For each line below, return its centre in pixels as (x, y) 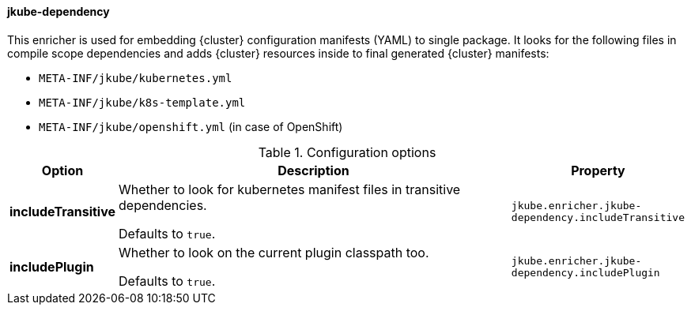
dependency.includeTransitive (598, 217)
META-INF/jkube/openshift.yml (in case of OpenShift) (191, 126)
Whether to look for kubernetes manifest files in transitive (290, 189)
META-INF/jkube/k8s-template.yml (142, 102)
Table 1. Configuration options (347, 152)
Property (598, 170)
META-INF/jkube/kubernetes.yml (136, 78)
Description (313, 170)
